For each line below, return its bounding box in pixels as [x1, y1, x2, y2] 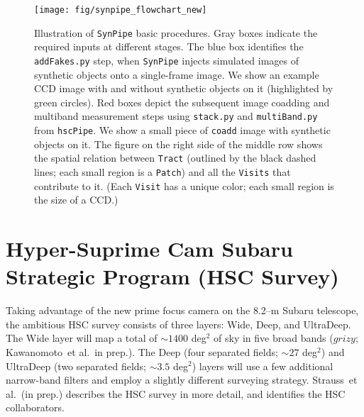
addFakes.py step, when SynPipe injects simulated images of [34, 52, 299, 67]
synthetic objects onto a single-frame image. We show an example [34, 67, 319, 82]
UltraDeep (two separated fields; [6, 358, 146, 373]
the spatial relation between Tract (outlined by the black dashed [34, 150, 316, 165]
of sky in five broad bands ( [214, 330, 333, 345]
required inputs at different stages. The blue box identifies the [34, 39, 304, 54]
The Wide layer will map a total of [6, 330, 158, 345]
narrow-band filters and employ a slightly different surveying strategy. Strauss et [6, 372, 358, 387]
